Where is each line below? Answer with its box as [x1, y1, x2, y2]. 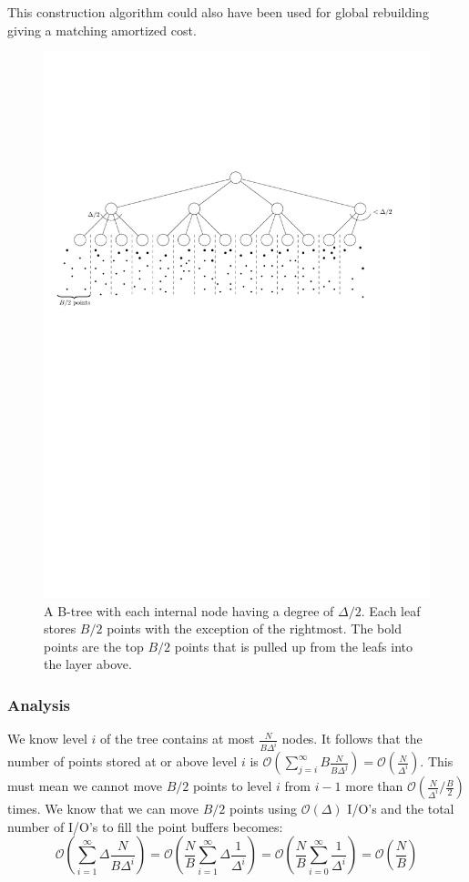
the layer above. [44, 654, 132, 674]
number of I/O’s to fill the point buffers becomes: [7, 816, 283, 836]
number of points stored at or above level [7, 752, 238, 771]
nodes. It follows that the [281, 729, 423, 748]
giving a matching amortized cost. [7, 20, 197, 39]
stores [44, 619, 76, 638]
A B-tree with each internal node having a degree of [44, 601, 334, 620]
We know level [7, 729, 87, 748]
